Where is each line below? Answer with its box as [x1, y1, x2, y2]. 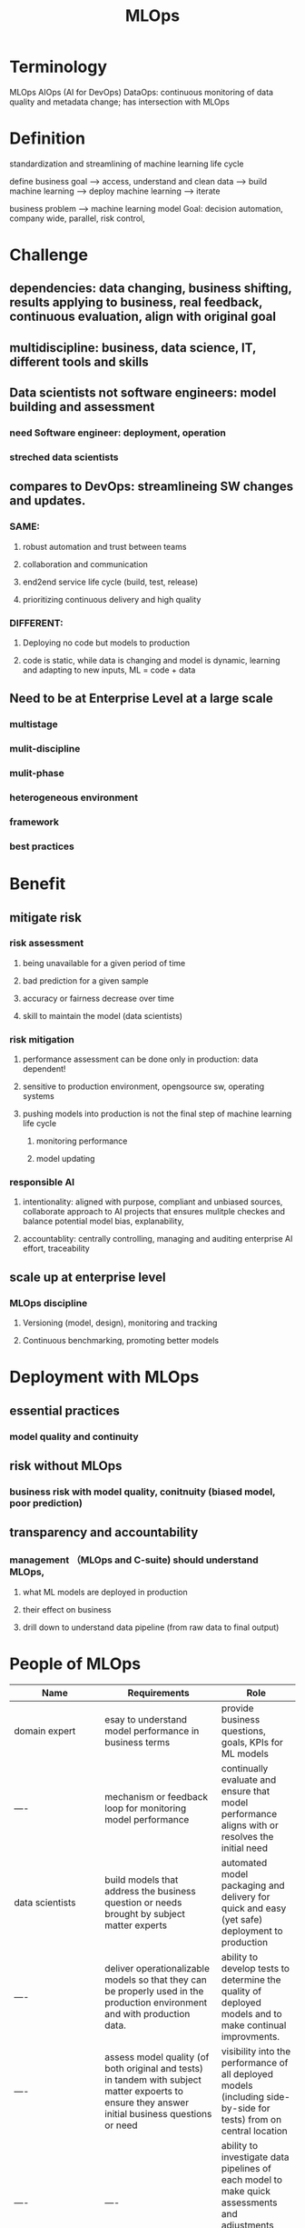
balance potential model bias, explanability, [22, 1215, 184, 1227]
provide [221, 1702, 254, 1714]
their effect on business [22, 1604, 112, 1614]
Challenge [9, 245, 89, 265]
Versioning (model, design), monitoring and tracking [22, 1317, 218, 1328]
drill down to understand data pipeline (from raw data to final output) [22, 1622, 280, 1633]
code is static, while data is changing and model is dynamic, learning [22, 655, 280, 666]
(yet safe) [221, 1913, 263, 1925]
